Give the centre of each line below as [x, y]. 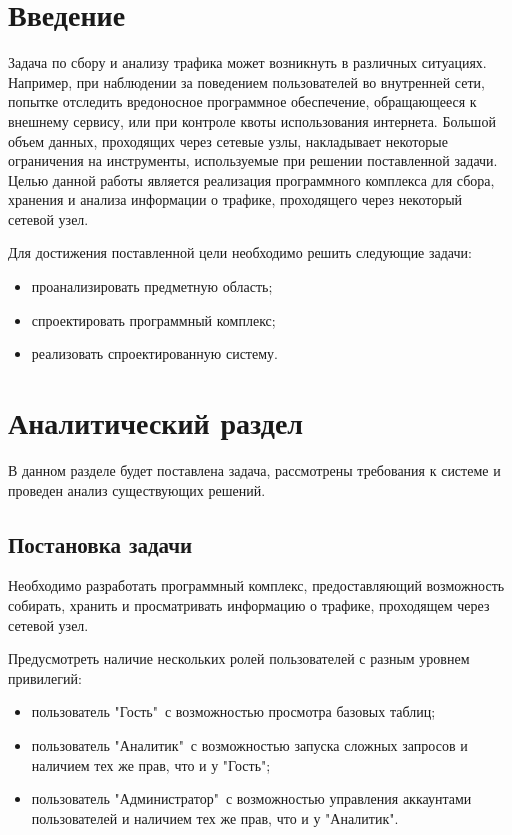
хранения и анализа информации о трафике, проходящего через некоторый [235, 199]
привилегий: [45, 677]
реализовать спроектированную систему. [154, 353]
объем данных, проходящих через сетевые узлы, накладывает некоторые [228, 140]
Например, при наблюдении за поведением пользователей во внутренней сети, [246, 81]
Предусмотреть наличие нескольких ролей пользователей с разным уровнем [239, 658]
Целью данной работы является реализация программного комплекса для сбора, [251, 179]
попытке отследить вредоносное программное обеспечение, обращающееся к [242, 101]
